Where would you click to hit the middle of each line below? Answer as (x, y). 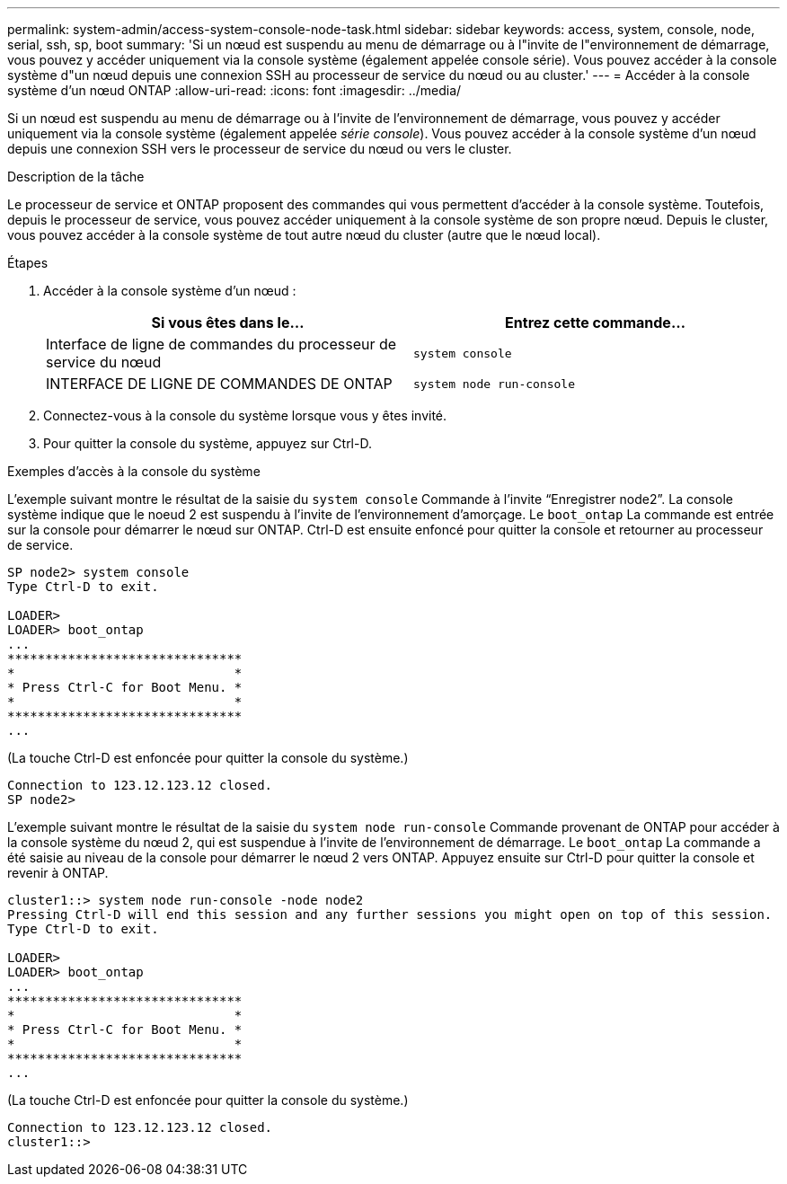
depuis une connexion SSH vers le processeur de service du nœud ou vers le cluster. (260, 149)
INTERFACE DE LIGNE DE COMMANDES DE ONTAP (219, 384)
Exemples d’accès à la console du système (134, 471)
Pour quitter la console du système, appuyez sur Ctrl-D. (208, 443)
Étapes (28, 263)
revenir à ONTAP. (58, 873)
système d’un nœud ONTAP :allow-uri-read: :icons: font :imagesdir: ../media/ (234, 90)
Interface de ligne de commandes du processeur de (221, 344)
